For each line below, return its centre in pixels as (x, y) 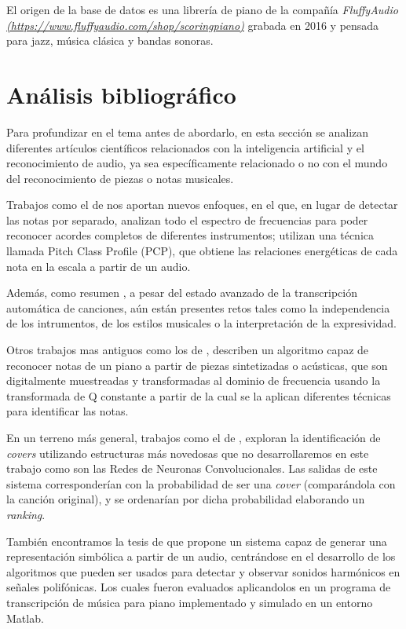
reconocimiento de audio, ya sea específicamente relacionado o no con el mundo (197, 163)
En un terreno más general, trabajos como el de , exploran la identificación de (194, 437)
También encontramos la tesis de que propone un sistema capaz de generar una (197, 541)
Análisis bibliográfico (121, 94)
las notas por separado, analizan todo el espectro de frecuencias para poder (187, 219)
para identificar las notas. (68, 411)
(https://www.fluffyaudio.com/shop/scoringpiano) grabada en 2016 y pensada (193, 25)
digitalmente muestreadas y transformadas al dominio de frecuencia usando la (194, 380)
